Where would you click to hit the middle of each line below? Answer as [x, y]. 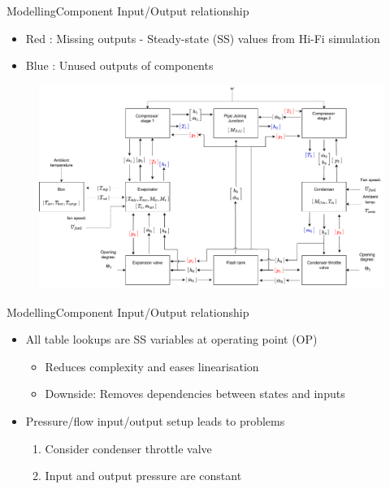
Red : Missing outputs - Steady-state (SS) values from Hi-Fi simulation [203, 38]
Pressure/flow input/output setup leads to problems [155, 421]
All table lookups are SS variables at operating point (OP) [171, 339]
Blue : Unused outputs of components [119, 65]
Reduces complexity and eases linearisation [152, 366]
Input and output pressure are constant [143, 476]
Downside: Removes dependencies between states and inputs [195, 394]
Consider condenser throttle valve [128, 448]
